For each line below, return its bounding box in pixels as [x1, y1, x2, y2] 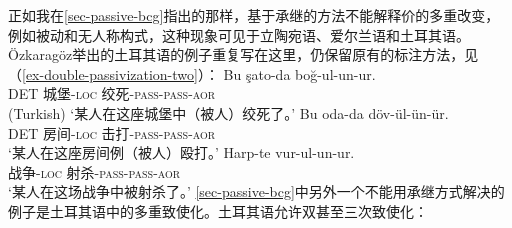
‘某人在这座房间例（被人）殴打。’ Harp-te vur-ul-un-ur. [8, 142, 355, 163]
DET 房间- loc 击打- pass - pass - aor [8, 122, 216, 143]
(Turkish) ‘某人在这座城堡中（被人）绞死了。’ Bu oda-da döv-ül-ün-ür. [8, 102, 449, 123]
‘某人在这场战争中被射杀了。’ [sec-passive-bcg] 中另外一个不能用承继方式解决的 [8, 181, 505, 202]
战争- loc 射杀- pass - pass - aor [8, 161, 181, 182]
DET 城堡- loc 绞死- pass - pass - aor [8, 83, 216, 104]
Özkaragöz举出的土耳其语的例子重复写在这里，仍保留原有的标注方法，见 [8, 44, 479, 65]
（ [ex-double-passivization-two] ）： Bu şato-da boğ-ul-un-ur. [8, 63, 376, 84]
